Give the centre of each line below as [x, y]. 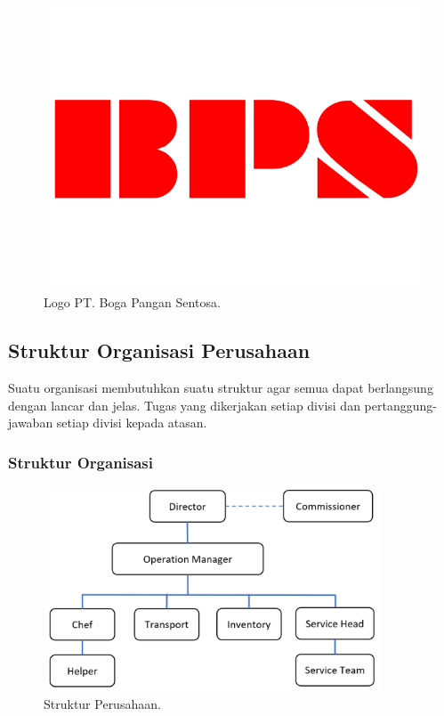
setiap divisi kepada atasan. [132, 423]
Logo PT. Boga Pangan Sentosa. [132, 302]
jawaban [31, 423]
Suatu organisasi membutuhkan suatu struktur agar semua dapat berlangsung [221, 388]
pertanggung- [400, 405]
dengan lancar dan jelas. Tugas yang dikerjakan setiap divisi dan [184, 405]
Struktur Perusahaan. [102, 703]
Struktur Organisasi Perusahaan [159, 350]
